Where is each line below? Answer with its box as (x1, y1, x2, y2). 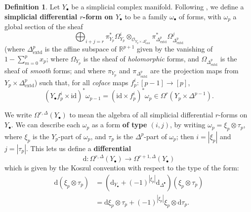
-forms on (218, 109, 248, 120)
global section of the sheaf (4, 21, 83, 32)
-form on (83, 11, 113, 21)
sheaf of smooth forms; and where (4, 65, 106, 75)
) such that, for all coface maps (34, 77, 128, 87)
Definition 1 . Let (4, 1, 60, 11)
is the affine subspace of (44, 44, 117, 54)
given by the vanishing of (137, 44, 213, 54)
